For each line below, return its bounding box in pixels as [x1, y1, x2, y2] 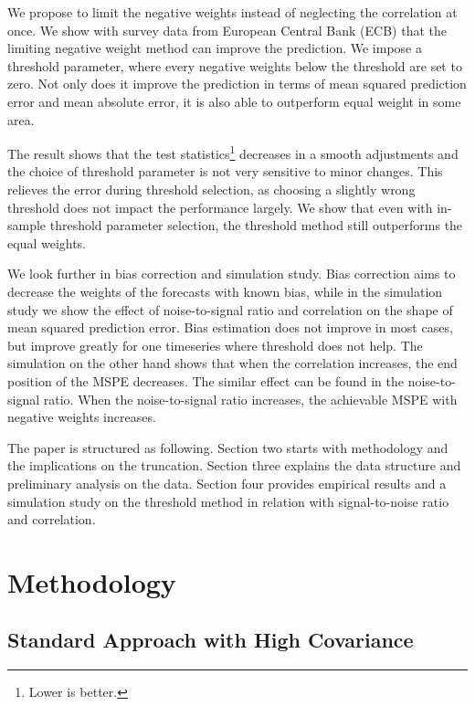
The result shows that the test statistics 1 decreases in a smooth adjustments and [7, 142, 459, 163]
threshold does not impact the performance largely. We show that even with [7, 197, 433, 216]
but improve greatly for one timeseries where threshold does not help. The [7, 335, 423, 354]
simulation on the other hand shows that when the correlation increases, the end [7, 353, 458, 373]
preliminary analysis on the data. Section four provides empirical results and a [7, 473, 447, 492]
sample [7, 216, 47, 235]
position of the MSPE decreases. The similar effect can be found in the [7, 371, 404, 390]
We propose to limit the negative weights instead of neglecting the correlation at [7, 3, 458, 21]
